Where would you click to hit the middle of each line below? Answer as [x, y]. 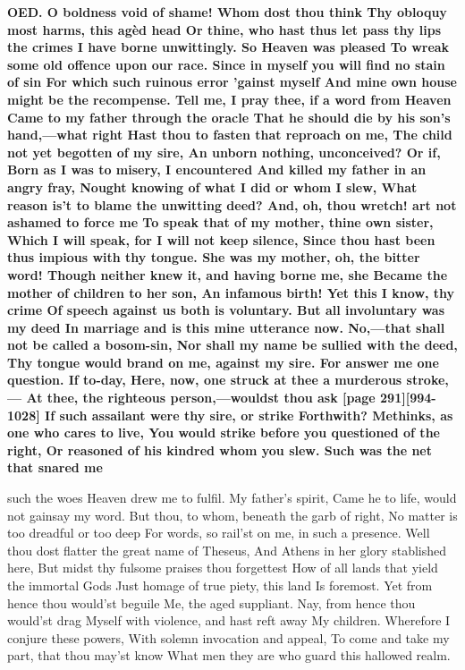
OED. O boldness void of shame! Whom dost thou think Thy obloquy [227, 12]
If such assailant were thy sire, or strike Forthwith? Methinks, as [249, 415]
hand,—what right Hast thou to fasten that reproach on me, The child [230, 135]
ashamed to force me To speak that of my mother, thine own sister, [220, 222]
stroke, [427, 380]
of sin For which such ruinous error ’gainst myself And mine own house [232, 82]
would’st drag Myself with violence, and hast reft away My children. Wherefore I [229, 620]
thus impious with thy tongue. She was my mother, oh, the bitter [214, 257]
